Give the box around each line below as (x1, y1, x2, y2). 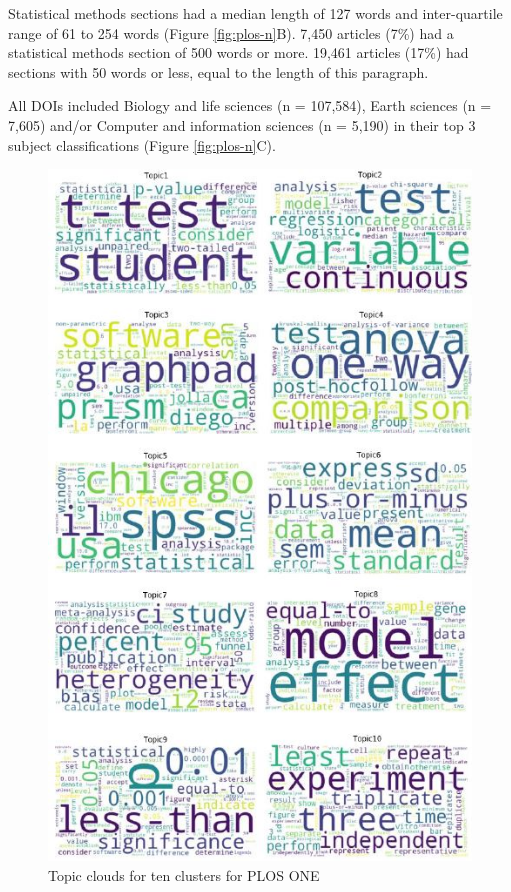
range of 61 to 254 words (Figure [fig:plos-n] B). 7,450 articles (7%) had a (8, 22, 454, 43)
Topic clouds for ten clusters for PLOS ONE (48, 864, 320, 885)
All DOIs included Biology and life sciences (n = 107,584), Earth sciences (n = (8, 95, 492, 116)
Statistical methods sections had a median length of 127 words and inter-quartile (8, 3, 503, 23)
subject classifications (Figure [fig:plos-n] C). (8, 134, 276, 155)
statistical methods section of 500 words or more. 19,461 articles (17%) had (8, 42, 469, 63)
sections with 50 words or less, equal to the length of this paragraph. (8, 61, 429, 82)
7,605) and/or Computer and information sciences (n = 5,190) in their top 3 (8, 114, 476, 135)
